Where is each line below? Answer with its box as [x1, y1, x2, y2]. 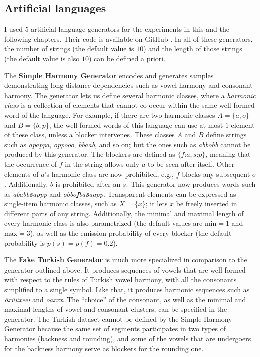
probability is [4, 237, 45, 248]
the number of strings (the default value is [4, 43, 134, 54]
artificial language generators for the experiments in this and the [31, 24, 229, 34]
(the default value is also [4, 53, 80, 63]
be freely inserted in [176, 198, 237, 209]
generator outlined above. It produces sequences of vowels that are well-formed [4, 264, 246, 275]
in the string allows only [65, 158, 140, 169]
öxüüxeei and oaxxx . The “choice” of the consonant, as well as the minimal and [4, 294, 246, 304]
